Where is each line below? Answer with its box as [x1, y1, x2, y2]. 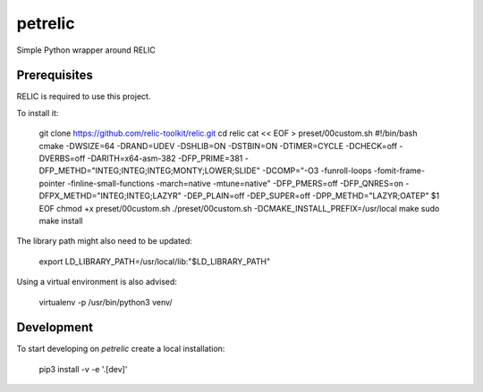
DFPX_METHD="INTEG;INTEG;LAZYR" [38, 190, 182, 201]
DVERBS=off [38, 153, 86, 164]
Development [16, 320, 94, 335]
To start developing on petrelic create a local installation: [16, 344, 225, 354]
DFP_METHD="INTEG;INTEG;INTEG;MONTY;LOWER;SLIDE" [38, 165, 261, 176]
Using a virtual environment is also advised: [16, 277, 178, 288]
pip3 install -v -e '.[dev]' [38, 363, 128, 374]
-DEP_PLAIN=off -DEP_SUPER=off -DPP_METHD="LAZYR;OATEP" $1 [183, 190, 440, 201]
